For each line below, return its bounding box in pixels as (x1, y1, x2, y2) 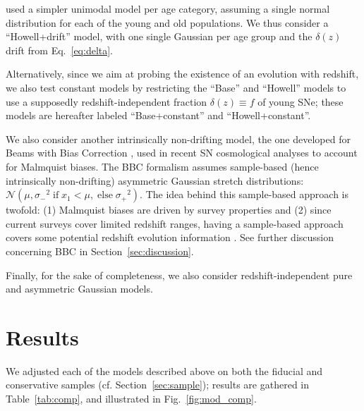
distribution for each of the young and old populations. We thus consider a (6, 15, 329, 30)
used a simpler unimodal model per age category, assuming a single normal (6, 1, 330, 16)
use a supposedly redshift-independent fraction (6, 94, 207, 109)
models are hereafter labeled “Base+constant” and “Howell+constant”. (6, 108, 311, 123)
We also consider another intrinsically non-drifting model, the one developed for (6, 131, 351, 146)
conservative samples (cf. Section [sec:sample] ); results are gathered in (6, 377, 310, 392)
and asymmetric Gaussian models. (6, 281, 153, 296)
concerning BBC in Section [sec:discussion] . (6, 243, 194, 258)
